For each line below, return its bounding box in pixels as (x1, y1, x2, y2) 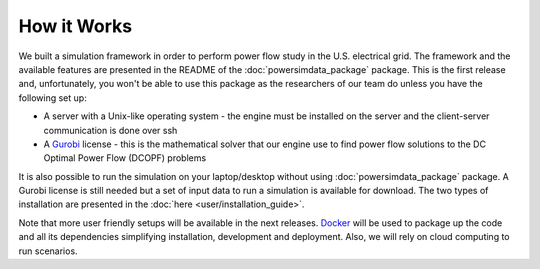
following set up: (18, 91, 87, 104)
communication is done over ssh (43, 124, 178, 136)
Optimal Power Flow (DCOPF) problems (43, 152, 207, 164)
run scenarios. (18, 245, 79, 257)
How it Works (18, 15, 133, 37)
